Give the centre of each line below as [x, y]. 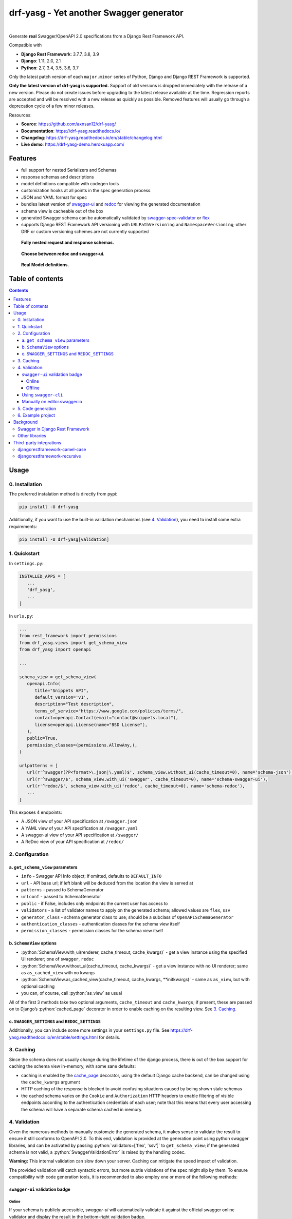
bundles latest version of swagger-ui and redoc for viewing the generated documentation [111, 204]
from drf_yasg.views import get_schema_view [73, 643]
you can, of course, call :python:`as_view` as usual [72, 993]
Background [26, 422]
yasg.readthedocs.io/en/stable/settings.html [54, 1037]
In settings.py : [26, 563]
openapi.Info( [44, 684]
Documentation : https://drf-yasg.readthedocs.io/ [71, 131]
